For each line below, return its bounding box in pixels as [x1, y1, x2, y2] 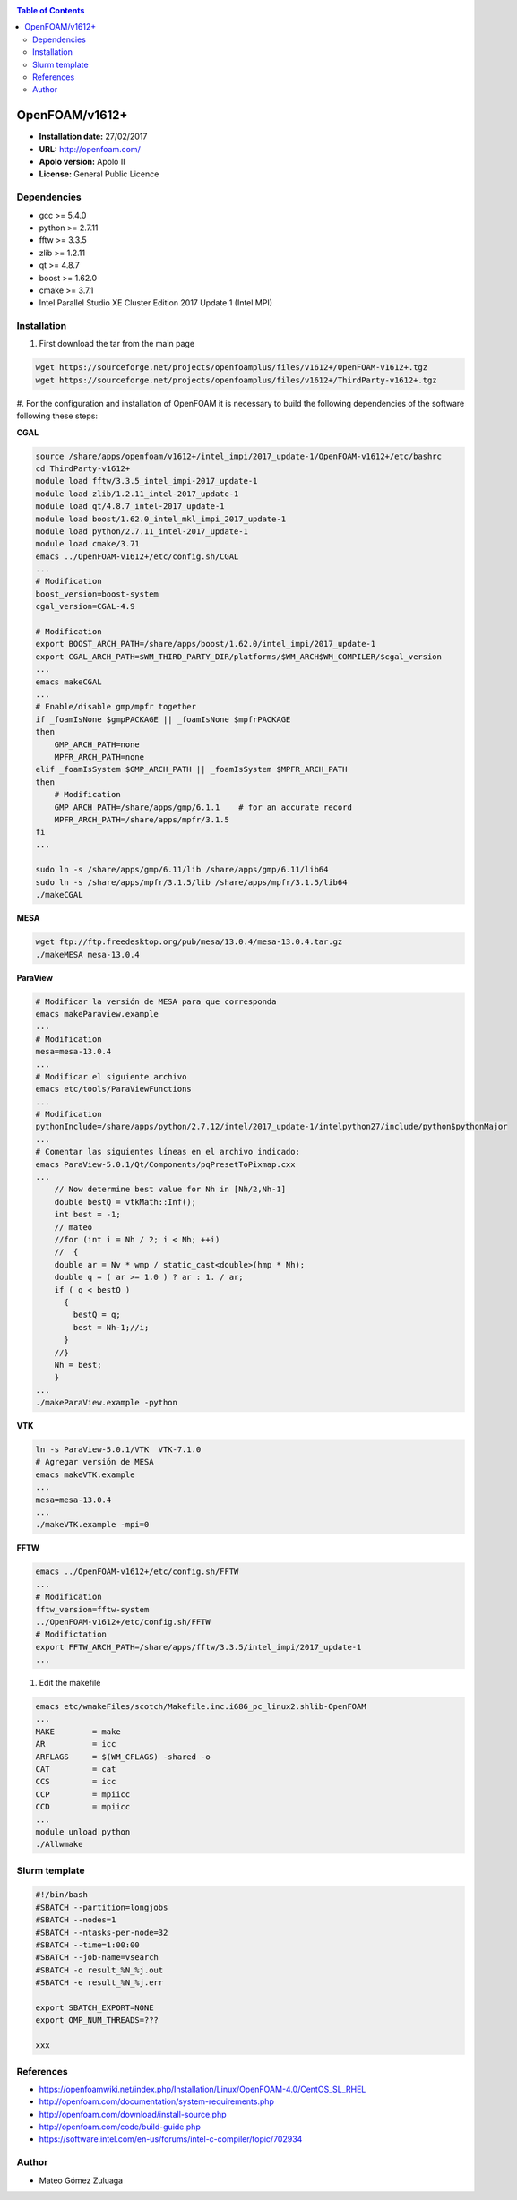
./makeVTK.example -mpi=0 [35, 1519, 150, 1530]
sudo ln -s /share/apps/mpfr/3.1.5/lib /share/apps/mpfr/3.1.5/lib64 [35, 877, 348, 887]
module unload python [35, 1826, 131, 1836]
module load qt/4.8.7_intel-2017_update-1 [35, 502, 225, 511]
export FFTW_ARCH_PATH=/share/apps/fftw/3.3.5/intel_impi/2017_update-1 [35, 1642, 362, 1652]
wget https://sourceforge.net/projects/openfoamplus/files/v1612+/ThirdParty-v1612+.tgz [35, 374, 438, 385]
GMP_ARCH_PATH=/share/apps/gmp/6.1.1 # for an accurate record [54, 802, 353, 812]
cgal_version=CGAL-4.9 [35, 601, 135, 612]
